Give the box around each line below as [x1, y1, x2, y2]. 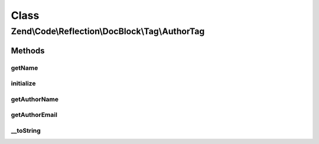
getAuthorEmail [11, 111, 57, 119]
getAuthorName [11, 95, 59, 103]
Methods [11, 45, 45, 55]
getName [11, 64, 38, 72]
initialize [11, 80, 36, 88]
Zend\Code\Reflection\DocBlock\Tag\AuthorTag [11, 26, 205, 37]
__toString [11, 126, 41, 135]
